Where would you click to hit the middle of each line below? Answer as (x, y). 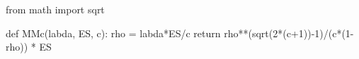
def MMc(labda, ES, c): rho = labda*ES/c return (113, 33)
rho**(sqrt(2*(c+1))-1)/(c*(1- (289, 33)
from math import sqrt (55, 9)
